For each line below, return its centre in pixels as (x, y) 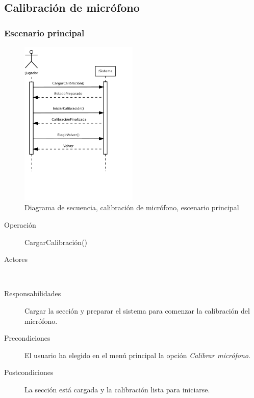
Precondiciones (27, 338)
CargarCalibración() (56, 242)
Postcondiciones (29, 372)
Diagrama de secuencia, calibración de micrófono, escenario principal (132, 207)
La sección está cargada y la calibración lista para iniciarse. (117, 389)
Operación (20, 225)
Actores (16, 259)
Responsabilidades (33, 293)
